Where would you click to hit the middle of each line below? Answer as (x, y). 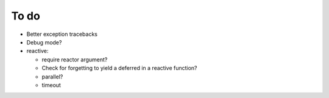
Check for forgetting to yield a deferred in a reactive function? (119, 68)
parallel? (52, 77)
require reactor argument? (75, 59)
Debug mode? (44, 42)
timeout (51, 85)
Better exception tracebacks (62, 34)
